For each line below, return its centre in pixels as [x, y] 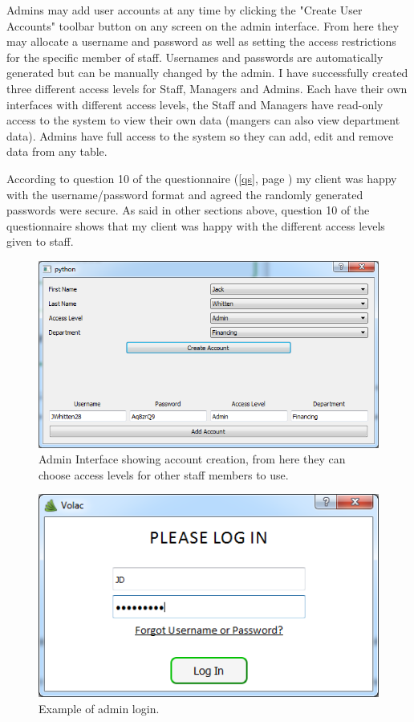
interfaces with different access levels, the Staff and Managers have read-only [195, 104]
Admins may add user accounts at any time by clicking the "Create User [185, 10]
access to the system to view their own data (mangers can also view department [203, 120]
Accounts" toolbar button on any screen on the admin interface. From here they [203, 25]
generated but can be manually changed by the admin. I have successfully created [207, 73]
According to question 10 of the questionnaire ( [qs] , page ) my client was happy [202, 178]
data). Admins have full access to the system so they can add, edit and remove [200, 135]
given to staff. [40, 241]
